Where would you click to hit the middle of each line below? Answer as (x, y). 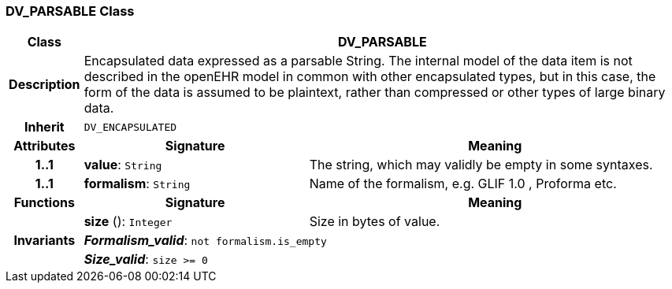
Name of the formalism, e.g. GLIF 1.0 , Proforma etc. (463, 184)
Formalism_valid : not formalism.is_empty (205, 241)
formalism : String (137, 184)
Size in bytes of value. (375, 222)
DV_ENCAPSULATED (130, 127)
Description (45, 85)
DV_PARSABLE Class (70, 11)
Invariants (45, 241)
